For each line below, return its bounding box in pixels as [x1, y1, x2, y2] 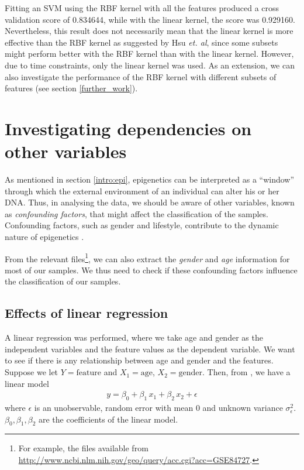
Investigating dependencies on [5, 116, 252, 140]
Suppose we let [5, 366, 58, 378]
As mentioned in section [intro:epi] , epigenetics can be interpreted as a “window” [5, 173, 295, 186]
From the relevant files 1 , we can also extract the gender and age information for [5, 251, 290, 265]
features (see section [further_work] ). [5, 82, 138, 94]
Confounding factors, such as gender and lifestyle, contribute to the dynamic [5, 219, 279, 231]
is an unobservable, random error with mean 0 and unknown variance [34, 402, 283, 414]
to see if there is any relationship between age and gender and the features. [5, 354, 274, 366]
